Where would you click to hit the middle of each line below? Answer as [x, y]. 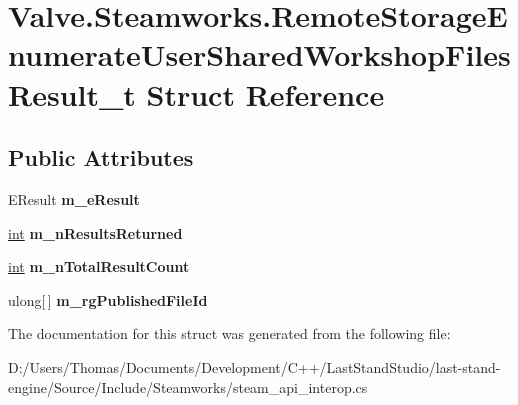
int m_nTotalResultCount [99, 266]
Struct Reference [265, 93]
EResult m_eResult [74, 198]
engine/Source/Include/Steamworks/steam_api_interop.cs [188, 386]
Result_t [72, 93]
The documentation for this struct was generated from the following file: [229, 333]
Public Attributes [101, 157]
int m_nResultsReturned [95, 232]
